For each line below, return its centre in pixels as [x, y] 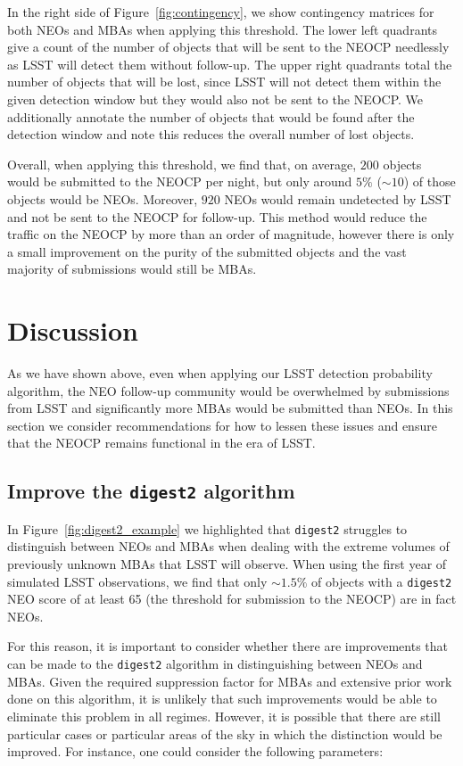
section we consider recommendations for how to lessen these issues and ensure [222, 425]
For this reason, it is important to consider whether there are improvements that [227, 646]
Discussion [73, 330]
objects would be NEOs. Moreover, [103, 198]
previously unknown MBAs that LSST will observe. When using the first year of [227, 564]
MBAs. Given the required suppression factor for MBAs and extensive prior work [230, 681]
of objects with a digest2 [382, 581]
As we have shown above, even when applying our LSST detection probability [220, 373]
